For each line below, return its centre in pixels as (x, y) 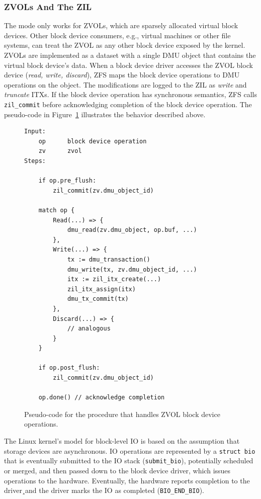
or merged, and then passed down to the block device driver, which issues (117, 470)
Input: (35, 132)
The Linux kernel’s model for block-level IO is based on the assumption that (122, 441)
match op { (57, 210)
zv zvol (60, 151)
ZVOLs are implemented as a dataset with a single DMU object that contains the (130, 55)
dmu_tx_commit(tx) (98, 299)
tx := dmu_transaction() (109, 259)
